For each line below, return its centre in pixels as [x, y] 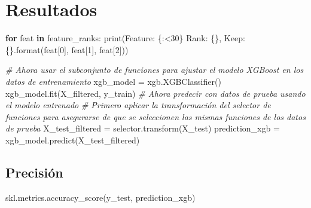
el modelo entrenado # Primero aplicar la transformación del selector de [138, 105]
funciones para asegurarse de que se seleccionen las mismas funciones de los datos [155, 116]
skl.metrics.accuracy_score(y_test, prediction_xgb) [100, 197]
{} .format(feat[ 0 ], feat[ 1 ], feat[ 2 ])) [67, 49]
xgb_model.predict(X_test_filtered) [73, 140]
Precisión [34, 172]
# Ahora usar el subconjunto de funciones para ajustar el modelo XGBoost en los [155, 70]
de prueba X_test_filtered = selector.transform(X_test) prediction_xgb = [143, 128]
